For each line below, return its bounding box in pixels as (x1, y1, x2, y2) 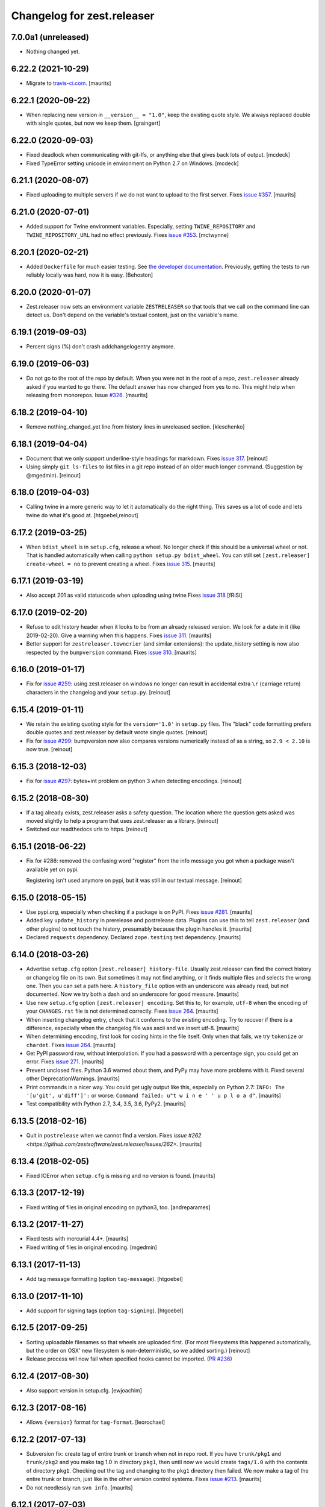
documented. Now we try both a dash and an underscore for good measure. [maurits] (26, 990, 239, 998)
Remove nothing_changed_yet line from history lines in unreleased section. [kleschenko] (26, 423, 245, 430)
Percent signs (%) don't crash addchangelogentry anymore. (26, 343, 176, 350)
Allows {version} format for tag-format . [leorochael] (26, 1418, 166, 1426)
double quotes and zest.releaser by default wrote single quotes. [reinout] (26, 729, 208, 736)
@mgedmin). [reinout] (26, 471, 81, 479)
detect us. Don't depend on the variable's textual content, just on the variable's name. (26, 311, 239, 319)
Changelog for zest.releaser (11, 9, 155, 22)
